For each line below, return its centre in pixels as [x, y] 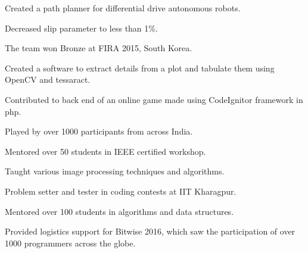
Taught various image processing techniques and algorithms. [115, 171]
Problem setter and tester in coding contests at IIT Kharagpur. [121, 191]
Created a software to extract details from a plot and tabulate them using [140, 68]
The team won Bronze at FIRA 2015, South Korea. [99, 48]
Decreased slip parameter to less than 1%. [81, 28]
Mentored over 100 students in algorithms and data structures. [119, 211]
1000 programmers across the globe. [70, 243]
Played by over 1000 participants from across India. [99, 131]
